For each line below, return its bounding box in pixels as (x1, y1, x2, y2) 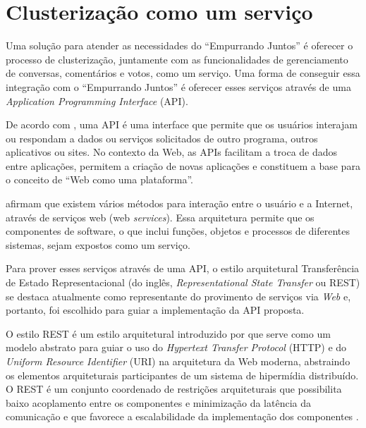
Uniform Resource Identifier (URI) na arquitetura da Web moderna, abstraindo (6, 354, 350, 368)
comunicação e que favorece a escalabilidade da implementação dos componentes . (6, 409, 359, 424)
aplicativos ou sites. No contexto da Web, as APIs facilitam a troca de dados (6, 145, 338, 159)
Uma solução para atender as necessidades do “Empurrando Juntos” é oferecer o (6, 38, 353, 53)
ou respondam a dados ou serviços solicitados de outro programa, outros (6, 130, 318, 145)
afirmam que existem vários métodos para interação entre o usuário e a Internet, (6, 196, 353, 211)
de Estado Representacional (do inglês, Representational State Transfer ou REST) (6, 275, 360, 290)
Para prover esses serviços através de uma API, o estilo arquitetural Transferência (6, 261, 360, 276)
